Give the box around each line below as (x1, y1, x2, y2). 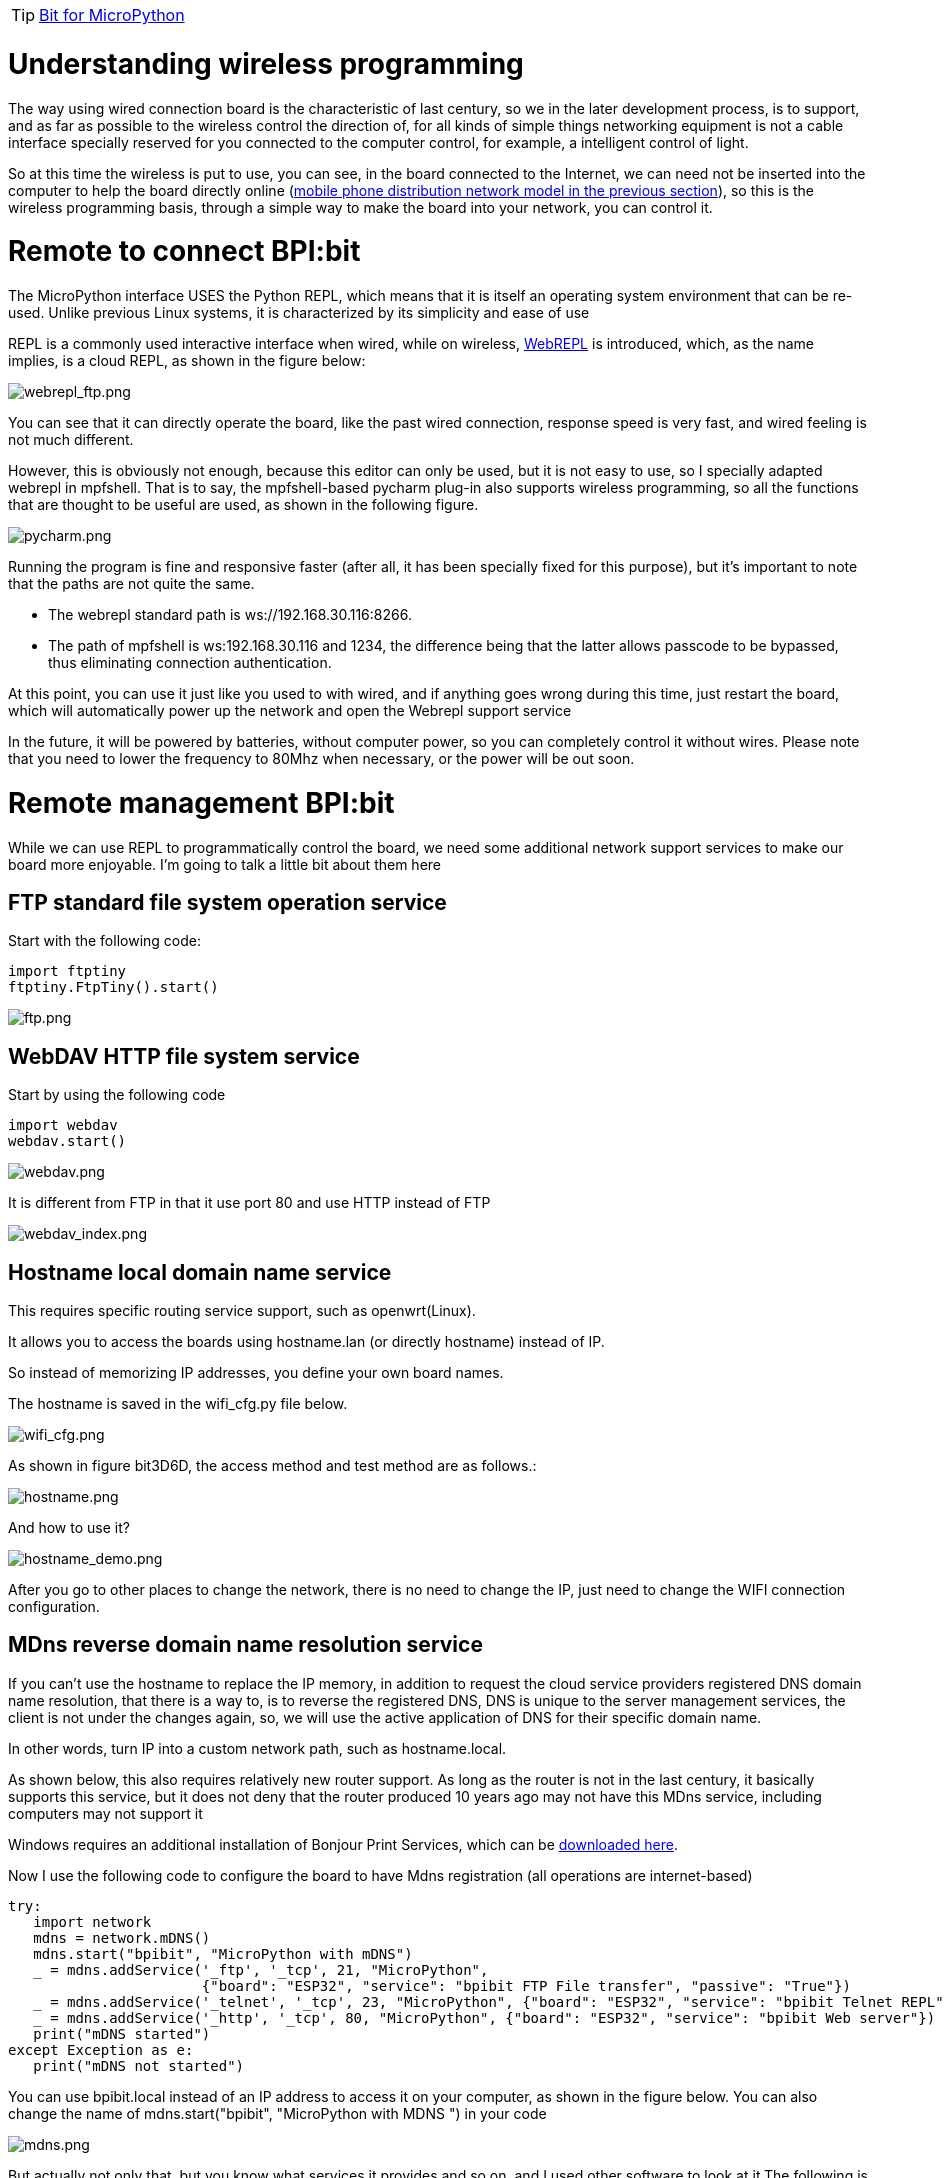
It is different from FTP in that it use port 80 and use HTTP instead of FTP (8, 1194, 491, 1212)
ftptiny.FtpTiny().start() (8, 979, 219, 996)
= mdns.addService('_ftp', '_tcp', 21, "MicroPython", (50, 1961, 489, 1978)
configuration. (8, 1598, 100, 1616)
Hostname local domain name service (8, 1259, 392, 1285)
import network (33, 1913, 152, 1930)
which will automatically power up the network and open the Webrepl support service (8, 702, 572, 719)
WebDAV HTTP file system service (8, 1043, 360, 1069)
